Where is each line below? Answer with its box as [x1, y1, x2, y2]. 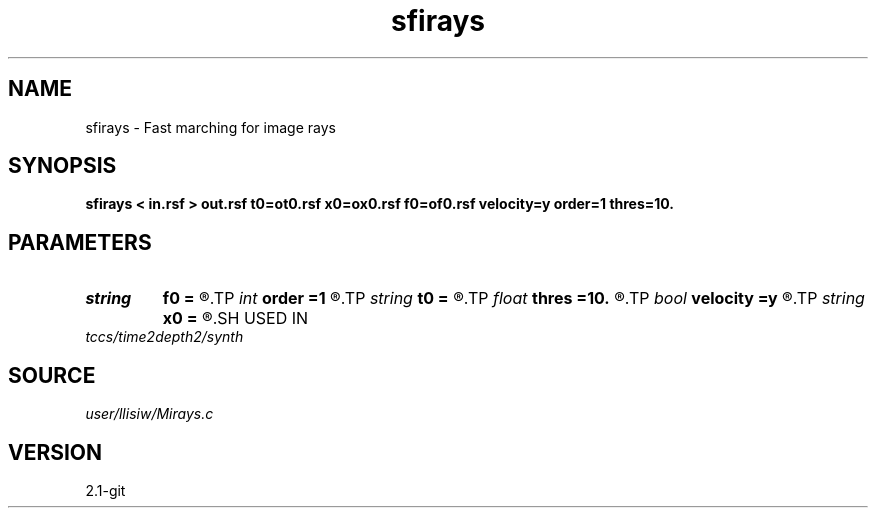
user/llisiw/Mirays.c [85, 405, 214, 423]
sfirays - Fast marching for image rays [85, 118, 336, 136]
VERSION [8, 439, 103, 465]
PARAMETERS [8, 229, 152, 255]
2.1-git [85, 481, 126, 499]
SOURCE [8, 362, 96, 388]
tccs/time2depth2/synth [85, 328, 244, 346]
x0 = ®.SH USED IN [162, 308, 309, 329]
